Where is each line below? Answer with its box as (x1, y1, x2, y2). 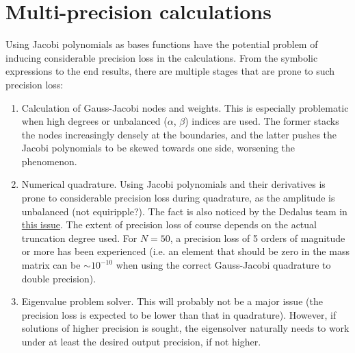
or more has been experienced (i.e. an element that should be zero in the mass (21, 244, 350, 258)
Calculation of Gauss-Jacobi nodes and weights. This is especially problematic (21, 100, 349, 114)
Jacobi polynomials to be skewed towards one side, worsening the (21, 141, 295, 155)
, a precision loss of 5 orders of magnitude (170, 230, 345, 245)
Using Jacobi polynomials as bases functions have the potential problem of (5, 37, 318, 51)
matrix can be (21, 258, 81, 272)
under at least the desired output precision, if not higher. (21, 334, 261, 348)
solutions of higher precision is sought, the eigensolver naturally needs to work (21, 321, 350, 335)
